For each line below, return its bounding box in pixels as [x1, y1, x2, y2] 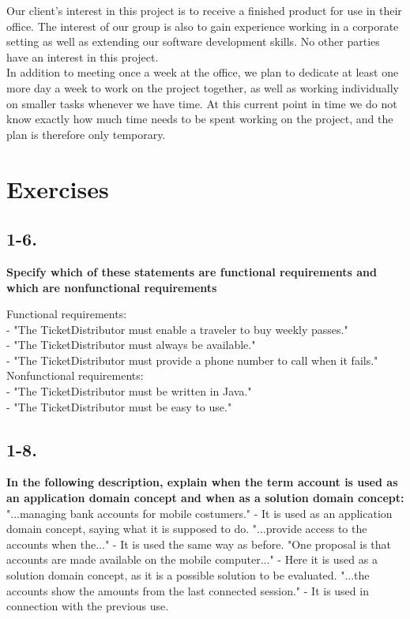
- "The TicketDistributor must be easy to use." [6, 398, 232, 415]
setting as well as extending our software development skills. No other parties [6, 33, 380, 50]
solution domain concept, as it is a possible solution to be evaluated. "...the [6, 567, 370, 583]
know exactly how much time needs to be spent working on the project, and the [6, 111, 393, 127]
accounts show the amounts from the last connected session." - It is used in [6, 582, 369, 598]
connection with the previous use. [6, 598, 169, 614]
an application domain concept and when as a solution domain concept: [6, 490, 404, 506]
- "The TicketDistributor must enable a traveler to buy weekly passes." [6, 321, 348, 337]
